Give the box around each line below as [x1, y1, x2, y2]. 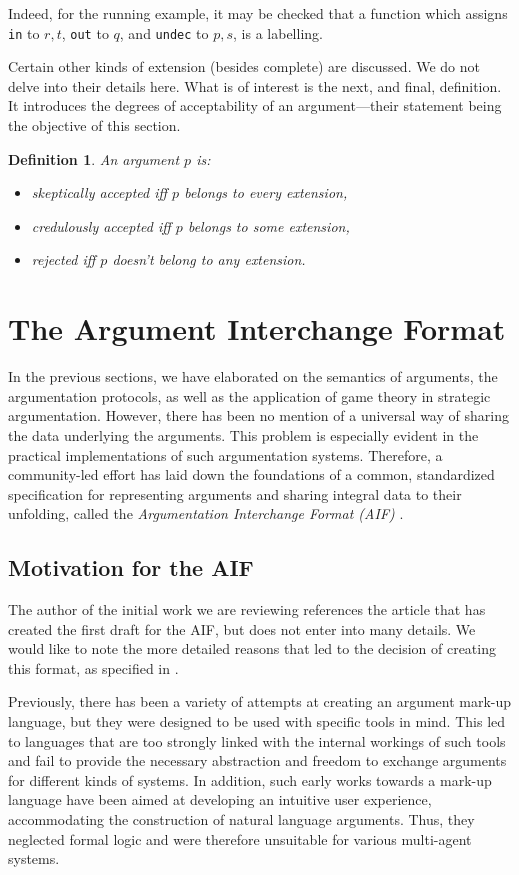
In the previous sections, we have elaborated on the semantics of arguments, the [8, 366, 498, 387]
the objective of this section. [8, 115, 181, 136]
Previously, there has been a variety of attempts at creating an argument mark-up [8, 691, 512, 712]
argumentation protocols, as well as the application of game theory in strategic [8, 385, 491, 406]
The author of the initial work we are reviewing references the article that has [8, 599, 486, 620]
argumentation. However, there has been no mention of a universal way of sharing [8, 405, 509, 426]
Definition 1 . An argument [8, 148, 180, 169]
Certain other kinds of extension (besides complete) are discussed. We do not [8, 56, 480, 77]
